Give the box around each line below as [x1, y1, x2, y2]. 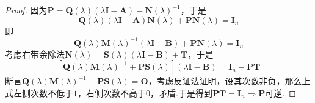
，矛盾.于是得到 [150, 86, 212, 99]
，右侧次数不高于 [78, 86, 146, 99]
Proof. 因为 [5, 4, 48, 16]
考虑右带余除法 [5, 47, 65, 60]
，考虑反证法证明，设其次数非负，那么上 [148, 75, 311, 87]
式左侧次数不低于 [5, 86, 73, 99]
